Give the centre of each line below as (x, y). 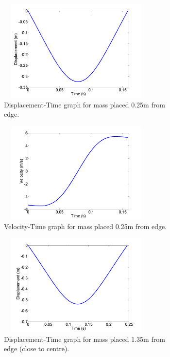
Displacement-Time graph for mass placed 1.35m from (85, 339)
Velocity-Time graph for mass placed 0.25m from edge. (85, 226)
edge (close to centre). (37, 348)
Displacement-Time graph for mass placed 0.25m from (85, 104)
